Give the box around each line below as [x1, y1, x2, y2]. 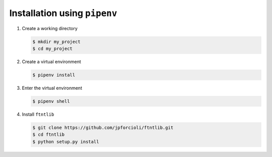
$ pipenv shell [32, 98, 70, 104]
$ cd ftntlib [32, 132, 65, 137]
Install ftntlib [22, 111, 54, 117]
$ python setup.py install [32, 138, 99, 144]
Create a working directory [22, 25, 78, 31]
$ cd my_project [32, 46, 73, 51]
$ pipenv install [32, 72, 76, 78]
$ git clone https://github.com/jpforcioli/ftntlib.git [32, 124, 174, 130]
